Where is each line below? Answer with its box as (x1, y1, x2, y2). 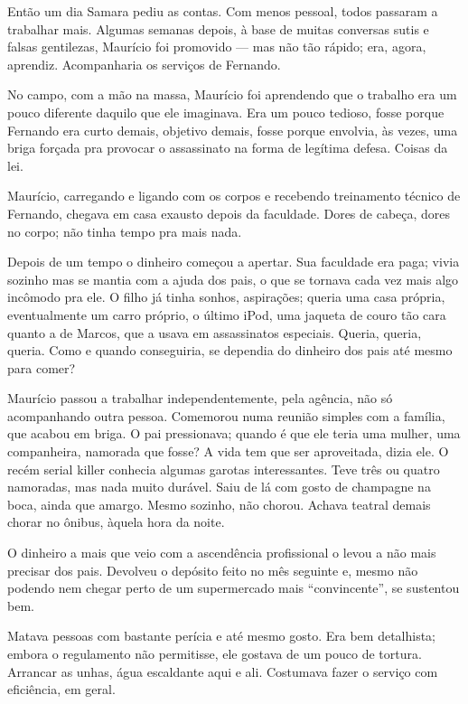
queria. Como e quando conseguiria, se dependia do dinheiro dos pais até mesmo (7, 341, 453, 360)
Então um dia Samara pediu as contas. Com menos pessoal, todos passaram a (7, 2, 438, 20)
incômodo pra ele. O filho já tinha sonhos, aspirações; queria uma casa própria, (7, 287, 445, 306)
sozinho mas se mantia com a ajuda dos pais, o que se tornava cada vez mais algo (7, 269, 459, 288)
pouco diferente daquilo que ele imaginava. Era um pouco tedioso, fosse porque (7, 102, 445, 121)
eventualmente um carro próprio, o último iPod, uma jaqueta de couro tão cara (7, 305, 446, 324)
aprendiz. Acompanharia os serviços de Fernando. (7, 54, 281, 73)
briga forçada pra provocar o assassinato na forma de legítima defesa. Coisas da (7, 138, 448, 157)
